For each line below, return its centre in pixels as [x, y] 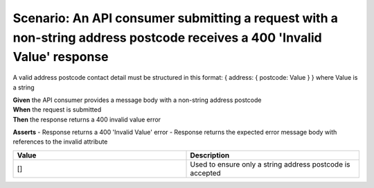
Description [210, 155]
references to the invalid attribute [60, 142]
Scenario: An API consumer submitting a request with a [176, 18]
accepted [205, 173]
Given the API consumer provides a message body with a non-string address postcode [137, 100]
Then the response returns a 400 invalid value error [87, 119]
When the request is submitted [57, 110]
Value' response [61, 57]
